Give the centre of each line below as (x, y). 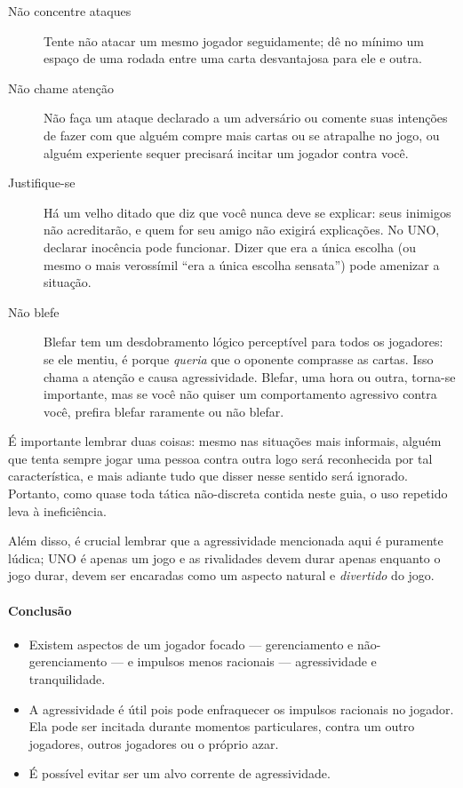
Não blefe (34, 311)
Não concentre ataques (70, 11)
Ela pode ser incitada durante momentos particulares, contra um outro (222, 726)
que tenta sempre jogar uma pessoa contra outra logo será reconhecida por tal (220, 458)
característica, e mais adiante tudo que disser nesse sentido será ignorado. (208, 476)
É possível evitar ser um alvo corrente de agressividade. (180, 773)
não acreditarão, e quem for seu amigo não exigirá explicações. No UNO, (242, 230)
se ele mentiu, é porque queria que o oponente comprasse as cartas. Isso (239, 358)
